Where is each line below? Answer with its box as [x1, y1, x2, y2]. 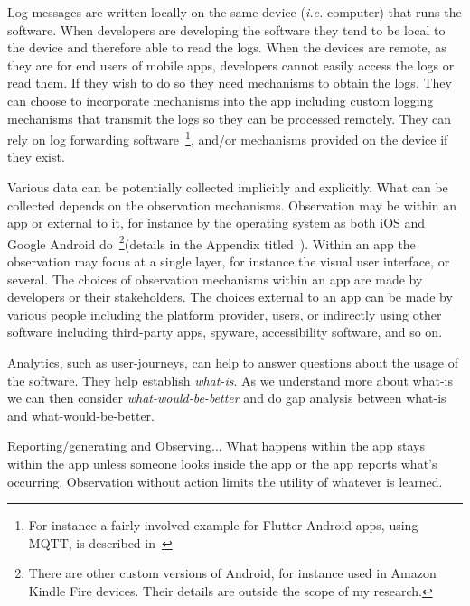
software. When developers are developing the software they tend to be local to [7, 20, 446, 39]
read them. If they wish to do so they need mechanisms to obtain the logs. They [7, 73, 452, 92]
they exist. [7, 147, 65, 166]
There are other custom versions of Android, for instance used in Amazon [28, 564, 437, 583]
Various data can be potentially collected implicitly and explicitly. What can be [7, 178, 448, 196]
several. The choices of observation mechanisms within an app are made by [7, 269, 423, 288]
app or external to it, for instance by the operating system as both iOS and [7, 213, 426, 232]
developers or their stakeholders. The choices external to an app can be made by [7, 287, 453, 306]
